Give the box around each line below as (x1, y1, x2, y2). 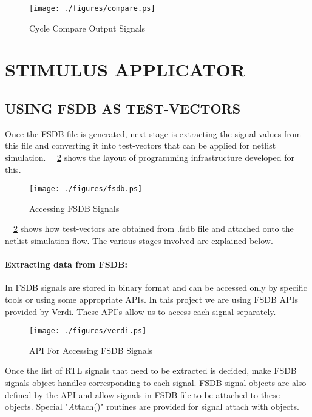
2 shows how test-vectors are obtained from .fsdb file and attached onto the (13, 222, 294, 235)
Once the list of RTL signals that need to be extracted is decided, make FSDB (5, 364, 297, 377)
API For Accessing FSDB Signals (29, 344, 153, 356)
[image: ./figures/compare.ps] (29, 4, 155, 13)
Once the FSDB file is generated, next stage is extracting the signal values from (5, 127, 302, 140)
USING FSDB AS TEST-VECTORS (5, 99, 241, 118)
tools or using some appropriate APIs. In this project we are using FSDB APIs (5, 293, 299, 306)
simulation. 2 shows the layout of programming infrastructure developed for (5, 151, 294, 164)
